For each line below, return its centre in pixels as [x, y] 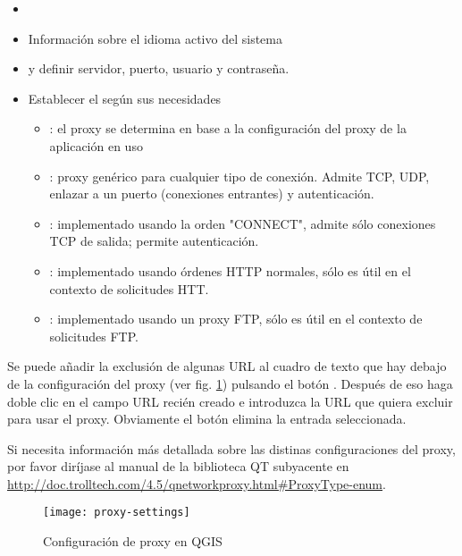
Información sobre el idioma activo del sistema [155, 38]
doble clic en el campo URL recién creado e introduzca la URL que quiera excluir [230, 401]
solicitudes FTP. [94, 336]
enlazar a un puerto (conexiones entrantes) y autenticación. [212, 194]
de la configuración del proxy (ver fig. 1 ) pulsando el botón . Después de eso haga [230, 383]
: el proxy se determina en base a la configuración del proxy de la [228, 128]
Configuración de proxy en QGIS [133, 541]
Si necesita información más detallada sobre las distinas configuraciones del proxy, [231, 448]
